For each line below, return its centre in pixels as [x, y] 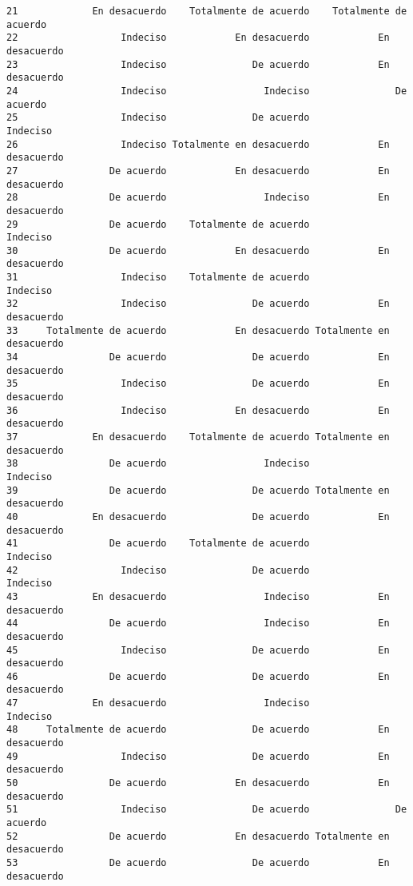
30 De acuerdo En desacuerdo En [198, 250]
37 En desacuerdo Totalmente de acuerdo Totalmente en [198, 437]
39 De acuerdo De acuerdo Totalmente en [198, 490]
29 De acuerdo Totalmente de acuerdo [158, 224]
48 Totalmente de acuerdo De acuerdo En [198, 730]
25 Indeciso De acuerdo [158, 118]
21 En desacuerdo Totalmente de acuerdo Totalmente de [207, 11]
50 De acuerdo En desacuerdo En [198, 783]
